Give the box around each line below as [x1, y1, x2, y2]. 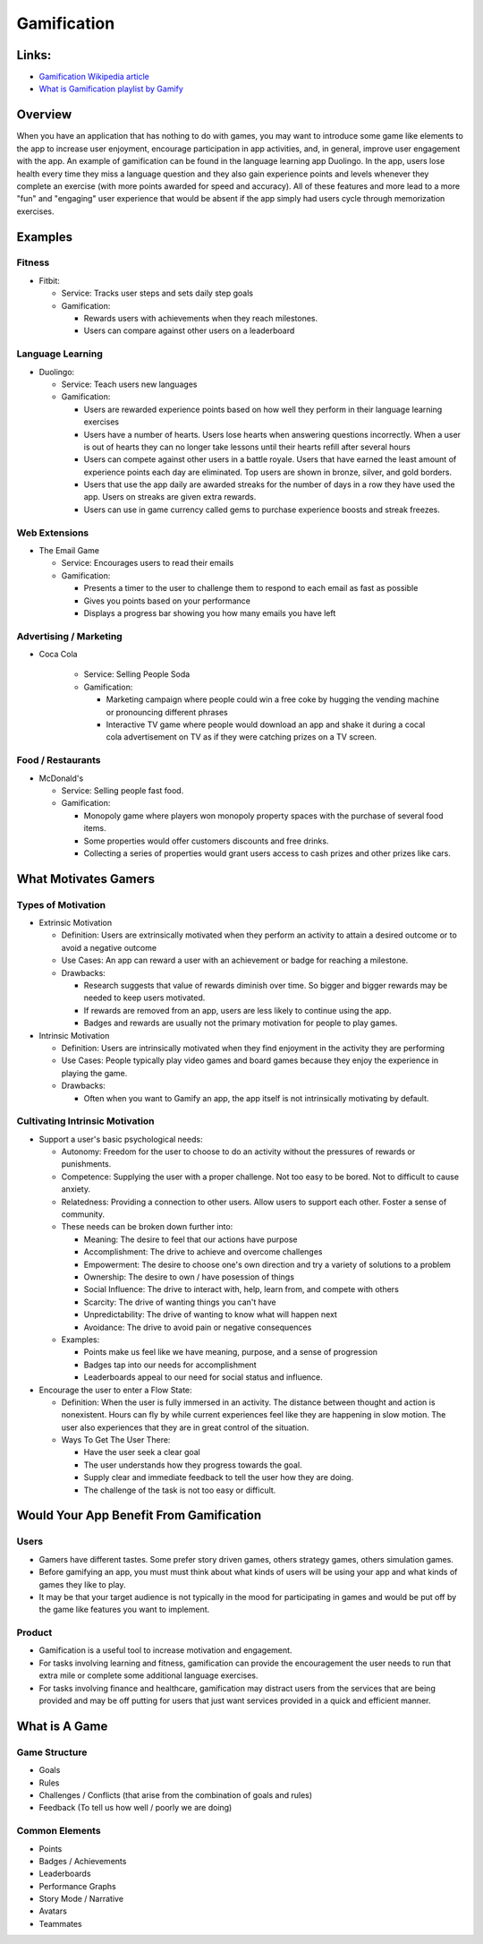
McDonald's [38, 773, 84, 784]
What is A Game [16, 1718, 108, 1734]
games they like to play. [38, 1579, 126, 1589]
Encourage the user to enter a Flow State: [38, 1384, 192, 1395]
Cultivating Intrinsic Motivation [16, 1115, 156, 1127]
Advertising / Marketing [16, 629, 123, 642]
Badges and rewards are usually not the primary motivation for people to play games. [83, 1017, 398, 1029]
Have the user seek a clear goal [83, 1447, 201, 1458]
